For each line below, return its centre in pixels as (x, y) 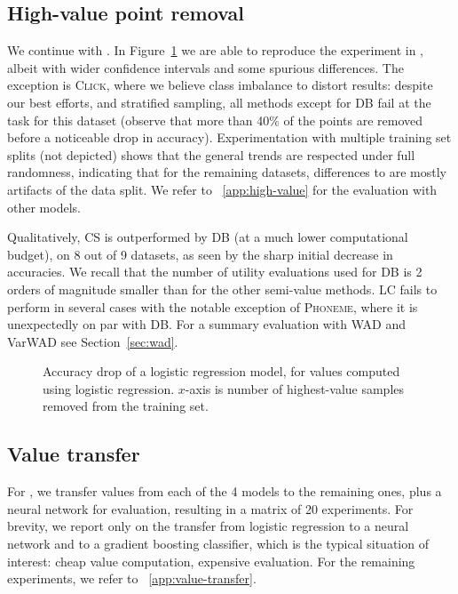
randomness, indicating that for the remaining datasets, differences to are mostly (227, 172)
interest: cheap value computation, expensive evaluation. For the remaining (211, 561)
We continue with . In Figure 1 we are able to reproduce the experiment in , (216, 50)
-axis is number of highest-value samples (295, 388)
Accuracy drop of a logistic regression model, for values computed (221, 371)
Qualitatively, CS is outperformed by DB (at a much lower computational (208, 237)
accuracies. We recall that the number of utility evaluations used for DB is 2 (215, 272)
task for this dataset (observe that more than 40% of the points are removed (215, 120)
